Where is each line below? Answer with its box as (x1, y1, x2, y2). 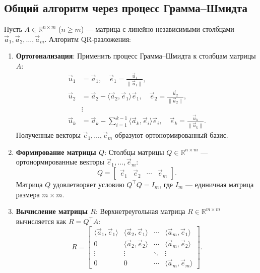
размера (16, 189, 40, 199)
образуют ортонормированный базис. (115, 130, 228, 140)
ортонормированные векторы (16, 156, 104, 167)
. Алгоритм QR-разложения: (44, 33, 131, 44)
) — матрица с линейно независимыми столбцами (81, 24, 234, 34)
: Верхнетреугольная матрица (96, 206, 185, 216)
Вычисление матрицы (16, 206, 88, 216)
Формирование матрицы (16, 146, 96, 157)
